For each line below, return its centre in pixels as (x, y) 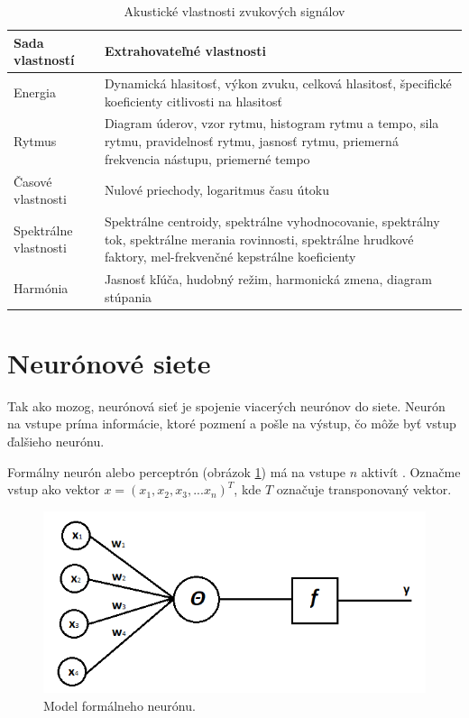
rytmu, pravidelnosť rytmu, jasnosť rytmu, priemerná (251, 141)
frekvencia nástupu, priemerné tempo (207, 158)
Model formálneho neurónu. (120, 706)
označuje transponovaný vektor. (364, 489)
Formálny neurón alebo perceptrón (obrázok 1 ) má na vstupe (177, 471)
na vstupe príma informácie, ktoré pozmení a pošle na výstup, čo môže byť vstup (232, 423)
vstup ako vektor (54, 489)
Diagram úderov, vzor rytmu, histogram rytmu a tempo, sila (271, 123)
